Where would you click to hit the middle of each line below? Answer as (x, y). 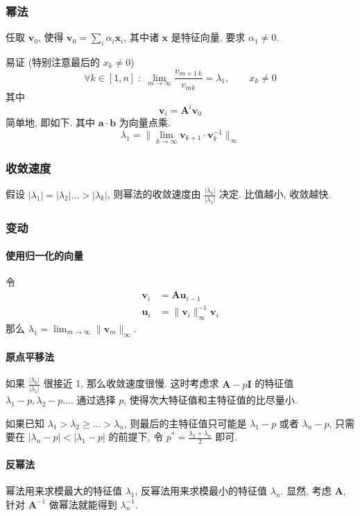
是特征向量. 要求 (208, 37)
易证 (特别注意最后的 (53, 62)
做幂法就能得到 (83, 504)
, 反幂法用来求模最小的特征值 (201, 490)
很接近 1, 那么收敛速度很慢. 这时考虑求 (131, 383)
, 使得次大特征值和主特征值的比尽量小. (211, 400)
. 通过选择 (93, 400)
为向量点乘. (145, 122)
